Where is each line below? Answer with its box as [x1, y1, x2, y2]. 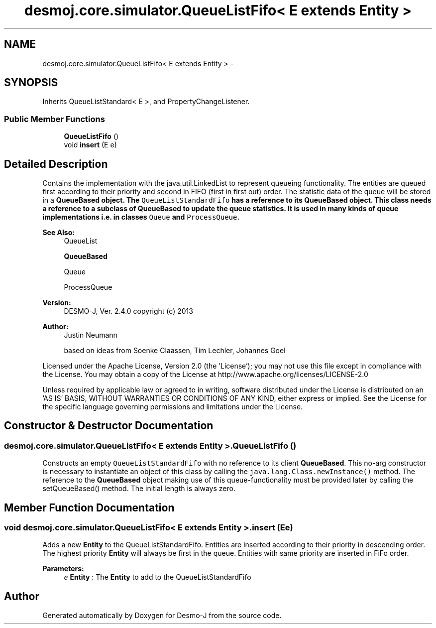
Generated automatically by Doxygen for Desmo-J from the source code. [42, 611, 282, 620]
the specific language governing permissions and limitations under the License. [42, 402, 303, 411]
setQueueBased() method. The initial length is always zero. [42, 484, 235, 493]
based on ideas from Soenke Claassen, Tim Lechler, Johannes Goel [64, 346, 286, 355]
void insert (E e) [64, 140, 117, 149]
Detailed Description [4, 157, 108, 170]
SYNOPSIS [4, 76, 58, 89]
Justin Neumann [64, 331, 117, 340]
